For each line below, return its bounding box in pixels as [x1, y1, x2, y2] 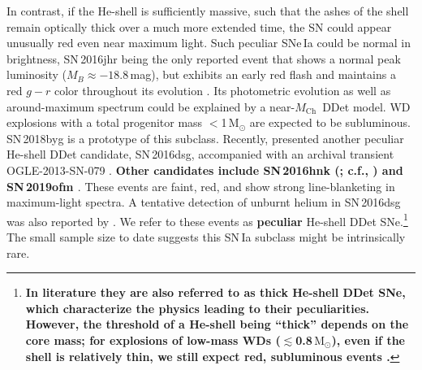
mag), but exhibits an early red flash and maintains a [130, 66, 396, 83]
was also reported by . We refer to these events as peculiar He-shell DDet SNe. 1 [6, 210, 408, 229]
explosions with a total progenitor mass [6, 114, 203, 131]
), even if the [331, 331, 405, 348]
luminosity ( [6, 66, 67, 83]
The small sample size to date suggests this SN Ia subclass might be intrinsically [6, 228, 406, 245]
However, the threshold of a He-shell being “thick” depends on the [25, 316, 409, 333]
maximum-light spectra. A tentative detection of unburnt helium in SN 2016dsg [6, 194, 401, 211]
